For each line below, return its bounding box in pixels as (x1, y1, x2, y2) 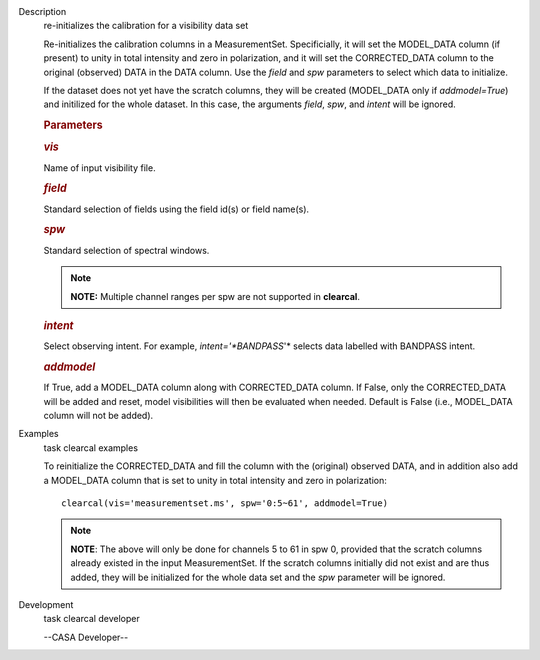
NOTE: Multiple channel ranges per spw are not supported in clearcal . (70, 290, 360, 302)
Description (18, 6, 67, 17)
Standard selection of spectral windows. (43, 244, 210, 256)
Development (18, 598, 74, 610)
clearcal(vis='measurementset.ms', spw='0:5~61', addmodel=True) (61, 497, 389, 509)
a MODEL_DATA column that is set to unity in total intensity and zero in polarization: (43, 474, 387, 486)
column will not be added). (43, 410, 154, 422)
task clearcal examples (43, 441, 139, 454)
